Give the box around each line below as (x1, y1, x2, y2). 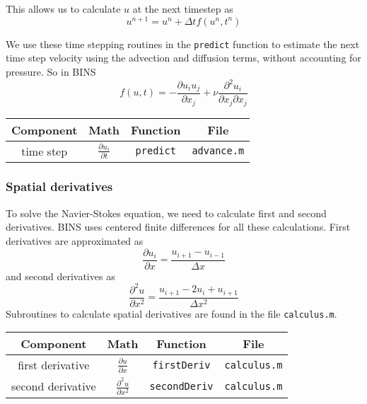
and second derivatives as (6, 268, 115, 283)
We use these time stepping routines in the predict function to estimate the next (6, 36, 360, 51)
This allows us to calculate (6, 1, 121, 16)
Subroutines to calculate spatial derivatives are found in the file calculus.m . (6, 306, 337, 321)
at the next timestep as (132, 1, 233, 16)
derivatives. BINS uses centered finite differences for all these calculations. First (6, 219, 351, 234)
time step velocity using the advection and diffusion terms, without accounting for (6, 50, 361, 65)
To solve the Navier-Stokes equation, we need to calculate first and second (6, 205, 327, 220)
